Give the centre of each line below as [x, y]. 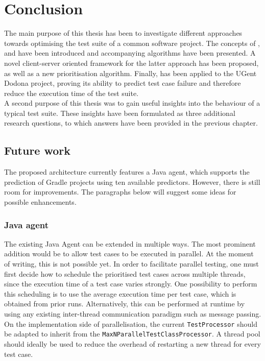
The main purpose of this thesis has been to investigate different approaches [123, 33]
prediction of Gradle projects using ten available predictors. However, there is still [132, 182]
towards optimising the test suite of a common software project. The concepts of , [132, 43]
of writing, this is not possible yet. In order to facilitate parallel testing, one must [131, 264]
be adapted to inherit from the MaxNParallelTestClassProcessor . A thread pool [132, 334]
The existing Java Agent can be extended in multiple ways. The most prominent [130, 243]
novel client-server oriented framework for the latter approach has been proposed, [131, 63]
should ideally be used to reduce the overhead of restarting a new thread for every [132, 343]
